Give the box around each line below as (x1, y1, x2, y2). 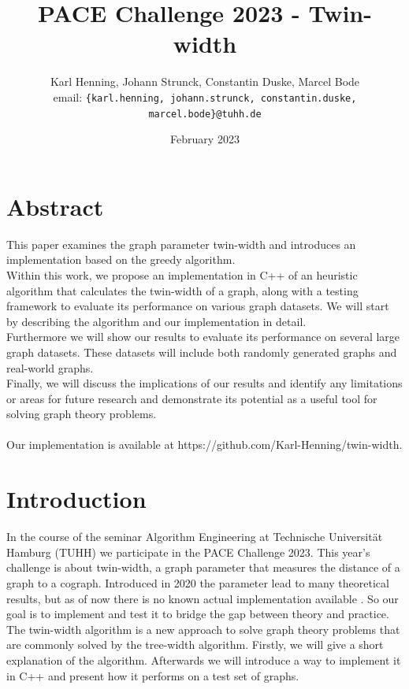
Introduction (6, 483, 147, 515)
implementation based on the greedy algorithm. (6, 251, 236, 268)
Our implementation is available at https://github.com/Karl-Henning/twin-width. (6, 436, 403, 453)
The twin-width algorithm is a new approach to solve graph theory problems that (6, 620, 400, 637)
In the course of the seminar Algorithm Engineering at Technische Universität (6, 528, 383, 545)
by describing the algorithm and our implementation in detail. (6, 313, 307, 329)
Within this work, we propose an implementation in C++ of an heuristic (6, 266, 358, 283)
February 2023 (170, 131, 240, 147)
